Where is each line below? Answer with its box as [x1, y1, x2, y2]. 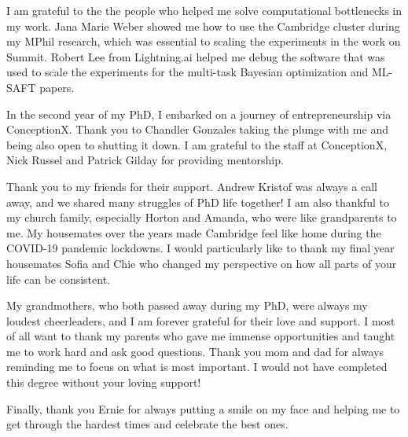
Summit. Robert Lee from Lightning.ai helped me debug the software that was [6, 48, 385, 64]
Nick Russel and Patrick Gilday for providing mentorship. [6, 152, 284, 168]
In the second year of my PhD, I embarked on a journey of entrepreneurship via [6, 105, 391, 122]
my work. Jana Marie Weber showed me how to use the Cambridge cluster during [6, 17, 400, 34]
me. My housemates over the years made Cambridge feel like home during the [6, 224, 381, 241]
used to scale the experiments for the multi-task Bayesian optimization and [6, 64, 369, 80]
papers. [39, 79, 75, 95]
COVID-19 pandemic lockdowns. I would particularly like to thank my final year [6, 240, 395, 256]
